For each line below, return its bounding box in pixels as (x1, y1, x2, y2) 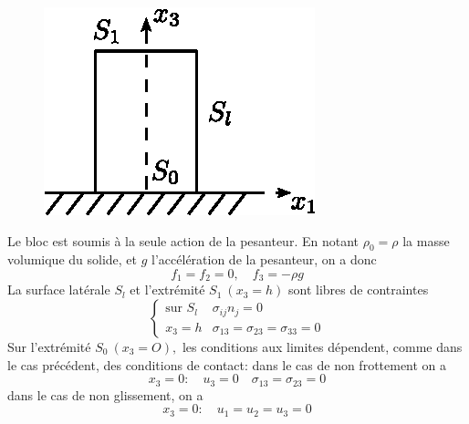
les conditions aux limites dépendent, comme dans (182, 337, 463, 357)
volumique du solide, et (7, 250, 138, 269)
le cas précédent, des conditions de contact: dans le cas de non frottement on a (7, 355, 447, 374)
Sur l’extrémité (7, 337, 91, 357)
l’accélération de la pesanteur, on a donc (151, 250, 377, 269)
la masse (402, 231, 450, 250)
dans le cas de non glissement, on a (7, 385, 203, 404)
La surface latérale (7, 280, 110, 299)
